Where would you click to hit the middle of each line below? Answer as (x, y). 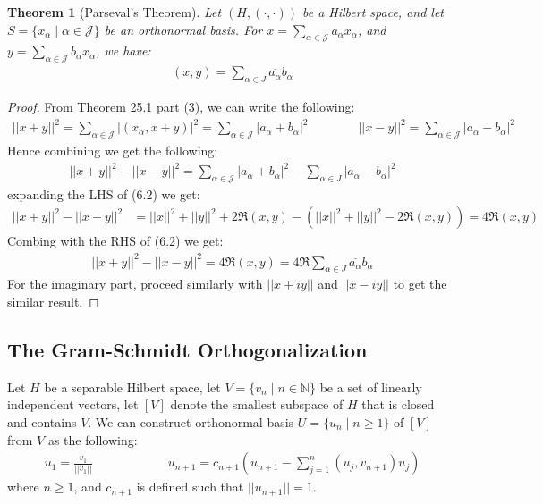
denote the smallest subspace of (257, 404)
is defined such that (190, 487)
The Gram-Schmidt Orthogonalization (187, 349)
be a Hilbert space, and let (373, 12)
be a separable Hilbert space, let (132, 386)
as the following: (93, 439)
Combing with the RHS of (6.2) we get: (115, 241)
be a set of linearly (371, 386)
